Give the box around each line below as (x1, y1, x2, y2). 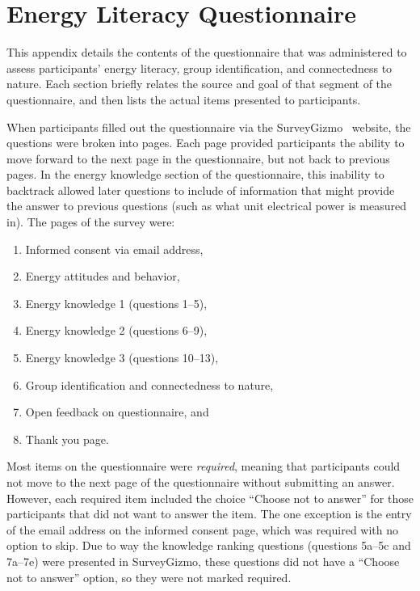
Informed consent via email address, (25, 240, 204, 257)
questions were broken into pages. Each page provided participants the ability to (6, 134, 405, 151)
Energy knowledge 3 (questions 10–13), (25, 349, 219, 366)
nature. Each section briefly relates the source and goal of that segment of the (6, 75, 393, 92)
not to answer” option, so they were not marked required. (6, 568, 292, 585)
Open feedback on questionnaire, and (25, 403, 209, 420)
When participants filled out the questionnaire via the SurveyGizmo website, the (6, 118, 411, 135)
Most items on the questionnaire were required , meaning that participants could (6, 458, 401, 475)
